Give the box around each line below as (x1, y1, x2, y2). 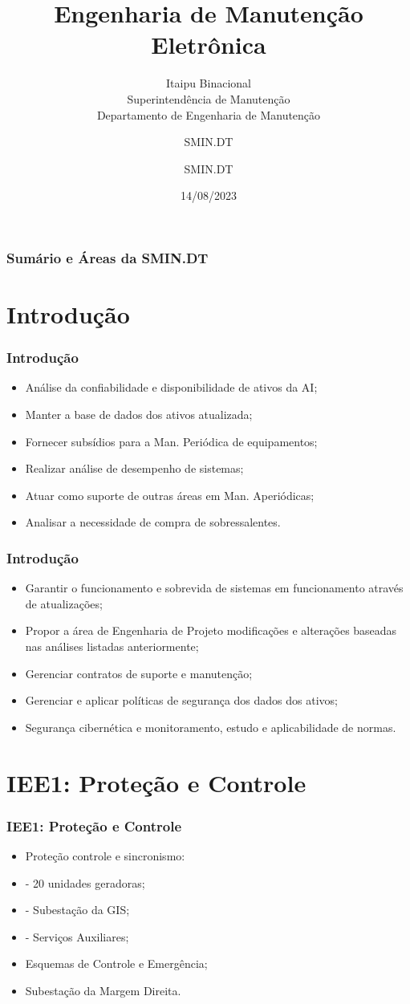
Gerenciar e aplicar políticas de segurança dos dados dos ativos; (25, 692, 338, 709)
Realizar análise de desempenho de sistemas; (25, 460, 244, 477)
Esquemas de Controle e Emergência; (25, 955, 208, 972)
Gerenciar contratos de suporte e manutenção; (25, 665, 253, 681)
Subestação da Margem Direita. (25, 982, 181, 998)
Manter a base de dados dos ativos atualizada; (25, 405, 253, 422)
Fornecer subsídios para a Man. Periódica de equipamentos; (25, 433, 318, 449)
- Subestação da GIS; (25, 901, 130, 918)
